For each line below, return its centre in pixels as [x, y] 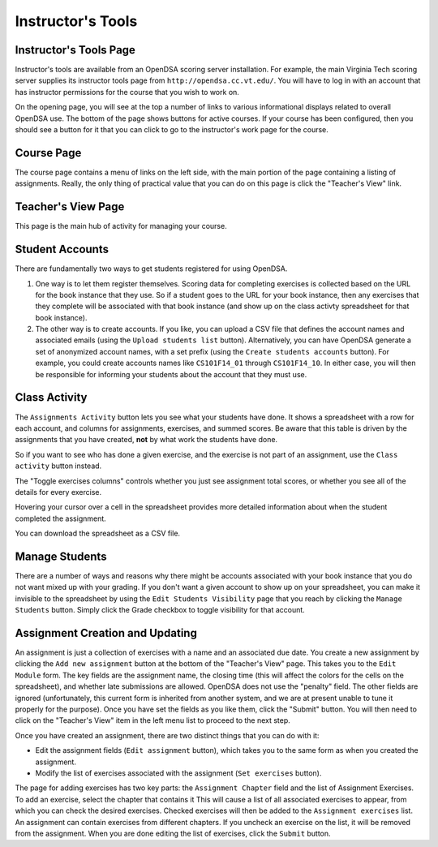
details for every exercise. [58, 492]
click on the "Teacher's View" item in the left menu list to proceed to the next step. [153, 720]
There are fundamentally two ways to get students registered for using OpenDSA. [151, 269]
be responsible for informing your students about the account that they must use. [171, 374]
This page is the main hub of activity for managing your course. [121, 226]
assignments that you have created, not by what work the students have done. [146, 440]
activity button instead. [58, 466]
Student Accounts [62, 249]
